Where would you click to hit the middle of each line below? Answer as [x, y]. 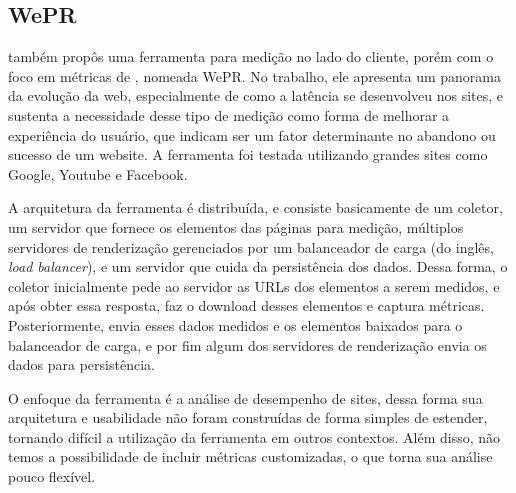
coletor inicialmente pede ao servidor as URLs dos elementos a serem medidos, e [254, 285]
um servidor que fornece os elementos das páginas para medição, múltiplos [236, 226]
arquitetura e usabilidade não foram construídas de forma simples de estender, [248, 417]
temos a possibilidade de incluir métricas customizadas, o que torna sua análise [250, 456]
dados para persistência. [81, 364]
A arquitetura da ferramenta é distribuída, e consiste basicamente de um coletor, [255, 207]
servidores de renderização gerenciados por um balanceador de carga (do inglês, [251, 246]
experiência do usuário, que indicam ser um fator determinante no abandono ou [252, 134]
